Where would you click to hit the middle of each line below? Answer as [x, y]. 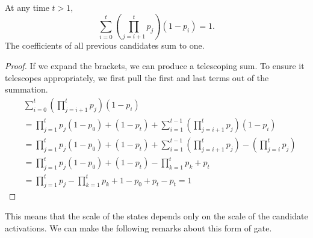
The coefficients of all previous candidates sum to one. [105, 45]
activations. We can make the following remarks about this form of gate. [138, 227]
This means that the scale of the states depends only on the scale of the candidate [156, 216]
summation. [26, 89]
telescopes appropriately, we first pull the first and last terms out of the [137, 77]
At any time [27, 7]
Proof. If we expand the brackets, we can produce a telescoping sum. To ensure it [155, 65]
